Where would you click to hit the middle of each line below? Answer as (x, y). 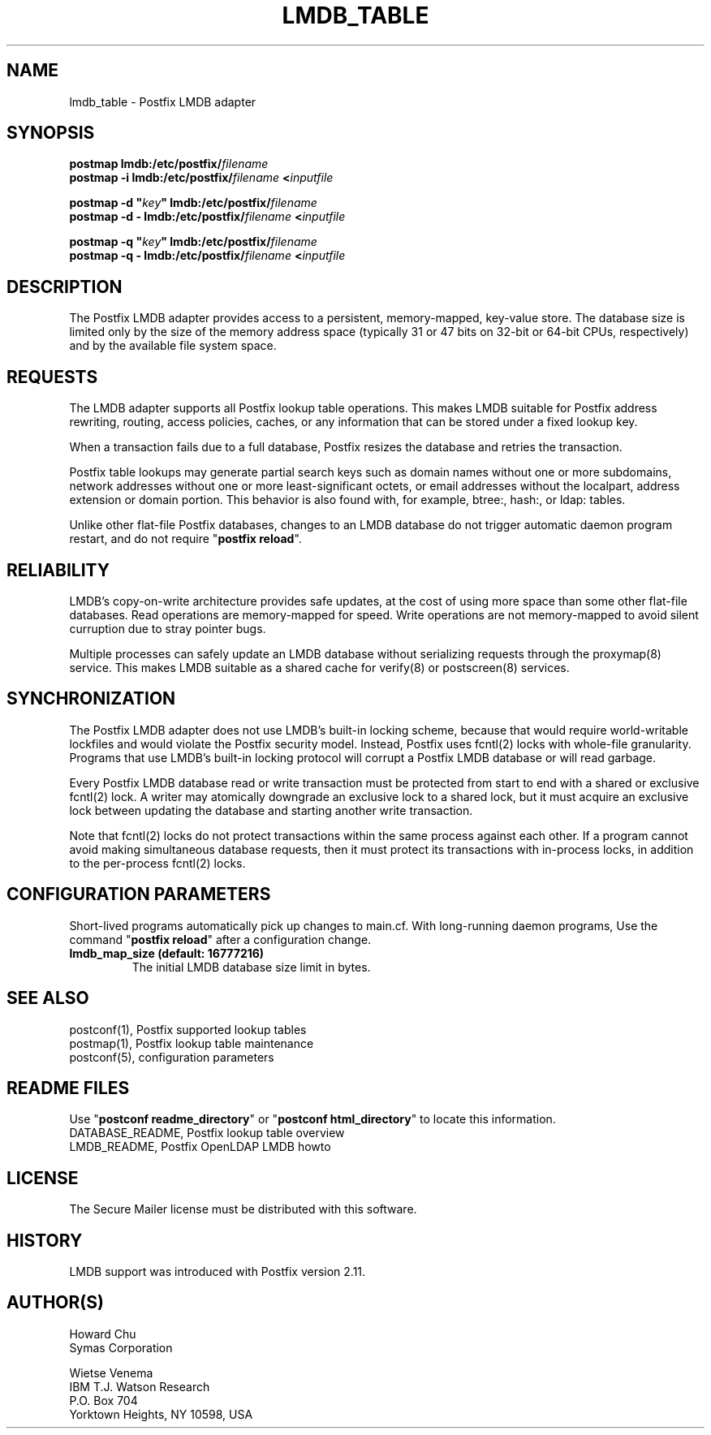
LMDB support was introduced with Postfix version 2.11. (218, 1272)
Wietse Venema (111, 1373)
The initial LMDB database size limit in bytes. (251, 967)
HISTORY (45, 1240)
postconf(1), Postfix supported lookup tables (188, 1029)
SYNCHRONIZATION (91, 699)
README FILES (68, 1088)
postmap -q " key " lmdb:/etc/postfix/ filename (193, 242)
